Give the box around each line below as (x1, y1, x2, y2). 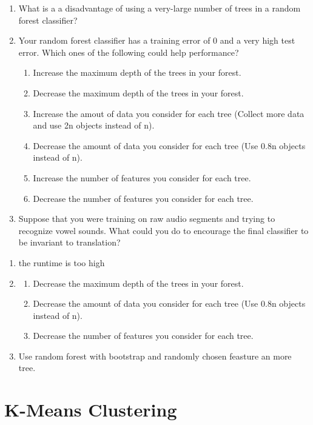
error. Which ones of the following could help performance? (18, 45, 239, 58)
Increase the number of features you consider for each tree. (33, 171, 251, 184)
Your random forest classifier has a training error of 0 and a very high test (18, 34, 295, 47)
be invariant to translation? (18, 236, 121, 249)
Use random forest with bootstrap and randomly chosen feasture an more (18, 349, 292, 362)
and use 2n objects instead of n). (33, 119, 155, 132)
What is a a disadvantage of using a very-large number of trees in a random (18, 2, 301, 14)
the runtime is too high (18, 256, 105, 269)
